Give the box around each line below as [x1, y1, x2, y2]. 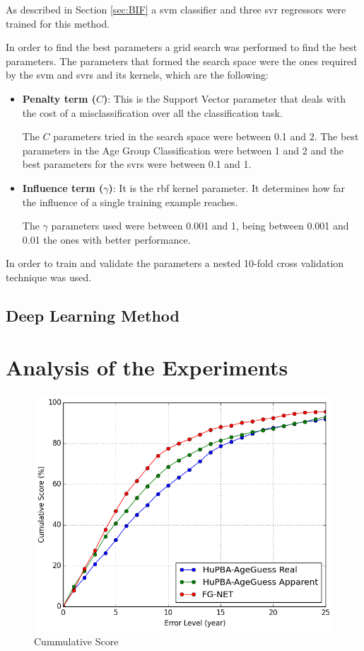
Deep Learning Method [6, 304, 180, 326]
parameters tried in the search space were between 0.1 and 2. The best [53, 129, 359, 144]
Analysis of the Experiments [6, 353, 288, 382]
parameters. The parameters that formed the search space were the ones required [6, 53, 357, 68]
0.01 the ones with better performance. [22, 232, 191, 247]
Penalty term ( [22, 91, 96, 106]
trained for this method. [6, 16, 110, 30]
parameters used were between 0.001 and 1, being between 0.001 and [51, 218, 349, 233]
